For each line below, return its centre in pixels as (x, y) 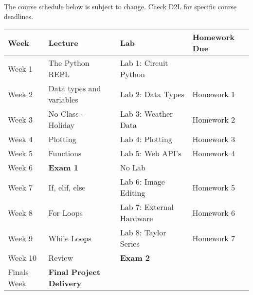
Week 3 (20, 119)
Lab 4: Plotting (146, 139)
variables (63, 100)
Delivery (65, 283)
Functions (65, 153)
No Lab (133, 168)
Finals (18, 272)
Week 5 (20, 153)
